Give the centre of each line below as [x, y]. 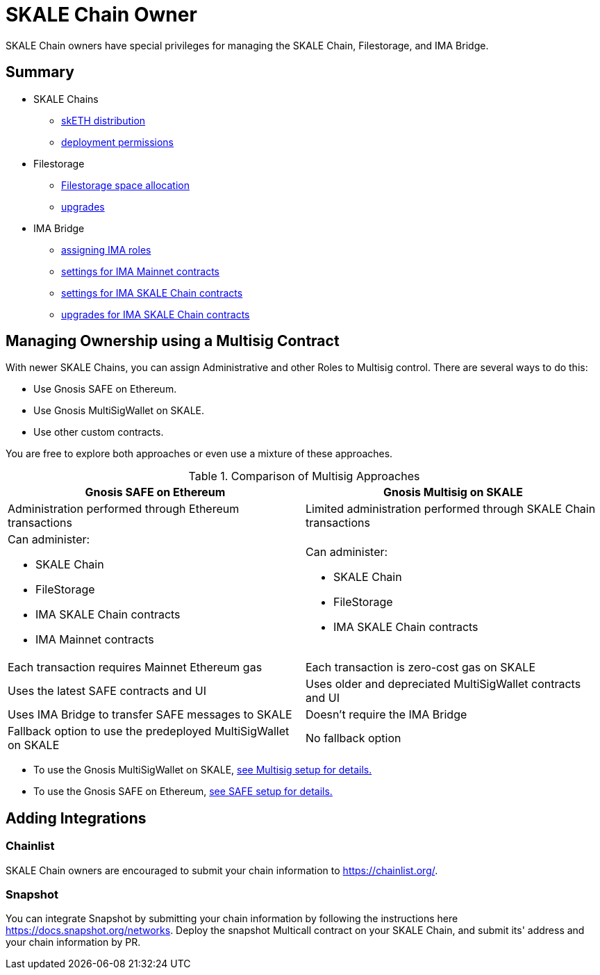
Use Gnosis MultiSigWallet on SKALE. [119, 411]
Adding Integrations [76, 818]
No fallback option [353, 738]
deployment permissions [118, 142]
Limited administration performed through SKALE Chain [451, 509]
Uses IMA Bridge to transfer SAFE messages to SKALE [150, 715]
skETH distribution [103, 120]
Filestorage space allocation [125, 185]
